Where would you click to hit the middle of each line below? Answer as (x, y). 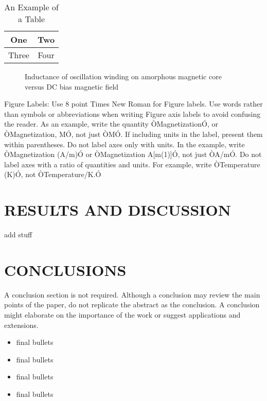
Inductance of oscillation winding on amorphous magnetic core (123, 76)
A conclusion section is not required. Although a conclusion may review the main (132, 294)
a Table (32, 19)
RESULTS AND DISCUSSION (118, 210)
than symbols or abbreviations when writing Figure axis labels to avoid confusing (132, 114)
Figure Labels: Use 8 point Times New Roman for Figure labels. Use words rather (133, 104)
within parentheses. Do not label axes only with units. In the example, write (124, 144)
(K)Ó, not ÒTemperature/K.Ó (53, 174)
